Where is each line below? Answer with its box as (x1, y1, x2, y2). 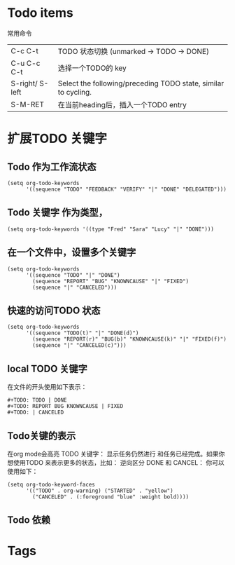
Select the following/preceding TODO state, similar (57, 79, 225, 88)
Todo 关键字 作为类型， (7, 207, 108, 219)
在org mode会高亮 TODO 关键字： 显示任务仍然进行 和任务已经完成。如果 (7, 450, 219, 458)
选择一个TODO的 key (57, 63, 127, 73)
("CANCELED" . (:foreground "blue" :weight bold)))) (32, 493, 190, 501)
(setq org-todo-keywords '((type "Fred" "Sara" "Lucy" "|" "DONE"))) (7, 226, 215, 233)
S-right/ (10, 79, 38, 88)
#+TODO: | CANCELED (7, 409, 64, 416)
